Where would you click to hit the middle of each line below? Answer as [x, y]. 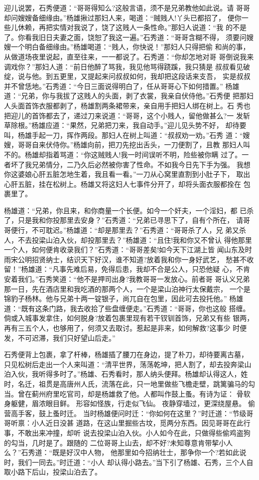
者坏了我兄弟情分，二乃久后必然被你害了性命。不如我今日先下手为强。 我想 [127, 164]
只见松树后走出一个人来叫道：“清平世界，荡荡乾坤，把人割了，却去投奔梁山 [128, 364]
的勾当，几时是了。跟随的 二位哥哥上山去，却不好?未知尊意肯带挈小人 [119, 442]
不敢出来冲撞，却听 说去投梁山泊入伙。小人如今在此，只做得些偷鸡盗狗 [134, 432]
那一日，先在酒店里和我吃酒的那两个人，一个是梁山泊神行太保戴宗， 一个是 [127, 288]
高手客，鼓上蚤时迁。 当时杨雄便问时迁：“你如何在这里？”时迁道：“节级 [129, 413]
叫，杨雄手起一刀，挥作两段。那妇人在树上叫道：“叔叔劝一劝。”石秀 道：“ [124, 135]
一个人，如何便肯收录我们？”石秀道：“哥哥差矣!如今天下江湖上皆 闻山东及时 [128, 249]
